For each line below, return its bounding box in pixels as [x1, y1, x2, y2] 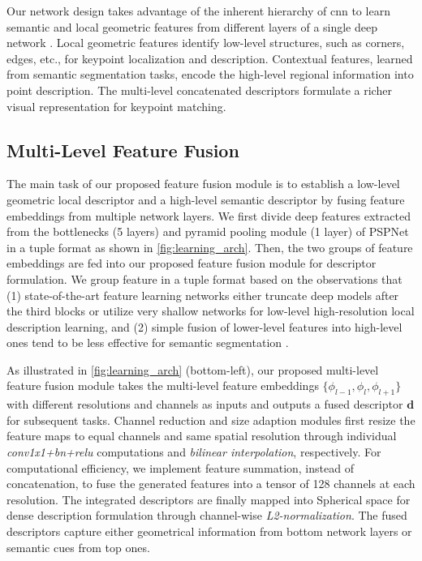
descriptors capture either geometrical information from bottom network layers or [6, 523, 412, 540]
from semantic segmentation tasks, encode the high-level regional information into [6, 66, 414, 83]
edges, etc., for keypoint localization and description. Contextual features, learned [6, 49, 413, 66]
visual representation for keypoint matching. [6, 97, 226, 114]
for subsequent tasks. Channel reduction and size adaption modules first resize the [6, 411, 416, 428]
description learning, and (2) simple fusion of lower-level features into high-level [6, 318, 403, 335]
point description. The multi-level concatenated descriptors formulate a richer [6, 81, 392, 98]
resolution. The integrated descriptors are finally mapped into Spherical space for [6, 490, 411, 507]
